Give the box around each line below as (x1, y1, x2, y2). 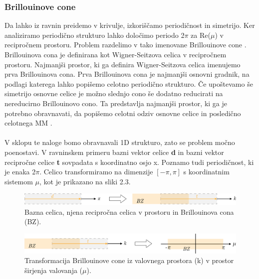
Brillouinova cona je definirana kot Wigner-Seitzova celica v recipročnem (4, 49, 227, 59)
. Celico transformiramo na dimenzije (39, 166, 153, 177)
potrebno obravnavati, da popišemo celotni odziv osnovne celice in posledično (4, 108, 241, 118)
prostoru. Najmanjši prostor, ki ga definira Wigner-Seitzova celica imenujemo (4, 59, 241, 69)
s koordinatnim (183, 166, 230, 177)
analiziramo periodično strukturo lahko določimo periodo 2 (4, 29, 185, 40)
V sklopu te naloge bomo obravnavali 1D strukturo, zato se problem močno (4, 137, 235, 147)
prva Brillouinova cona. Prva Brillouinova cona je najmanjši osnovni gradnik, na (4, 69, 250, 79)
